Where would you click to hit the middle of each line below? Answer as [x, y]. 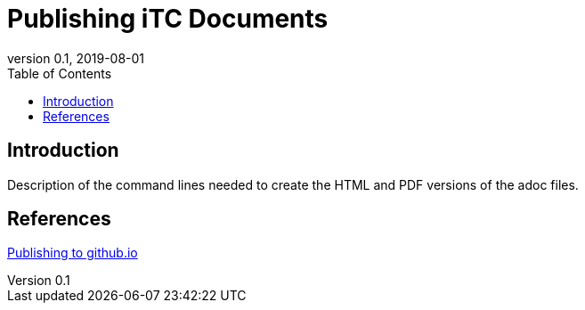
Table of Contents [60, 73]
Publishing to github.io [73, 253]
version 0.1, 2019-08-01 [76, 58]
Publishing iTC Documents [168, 19]
